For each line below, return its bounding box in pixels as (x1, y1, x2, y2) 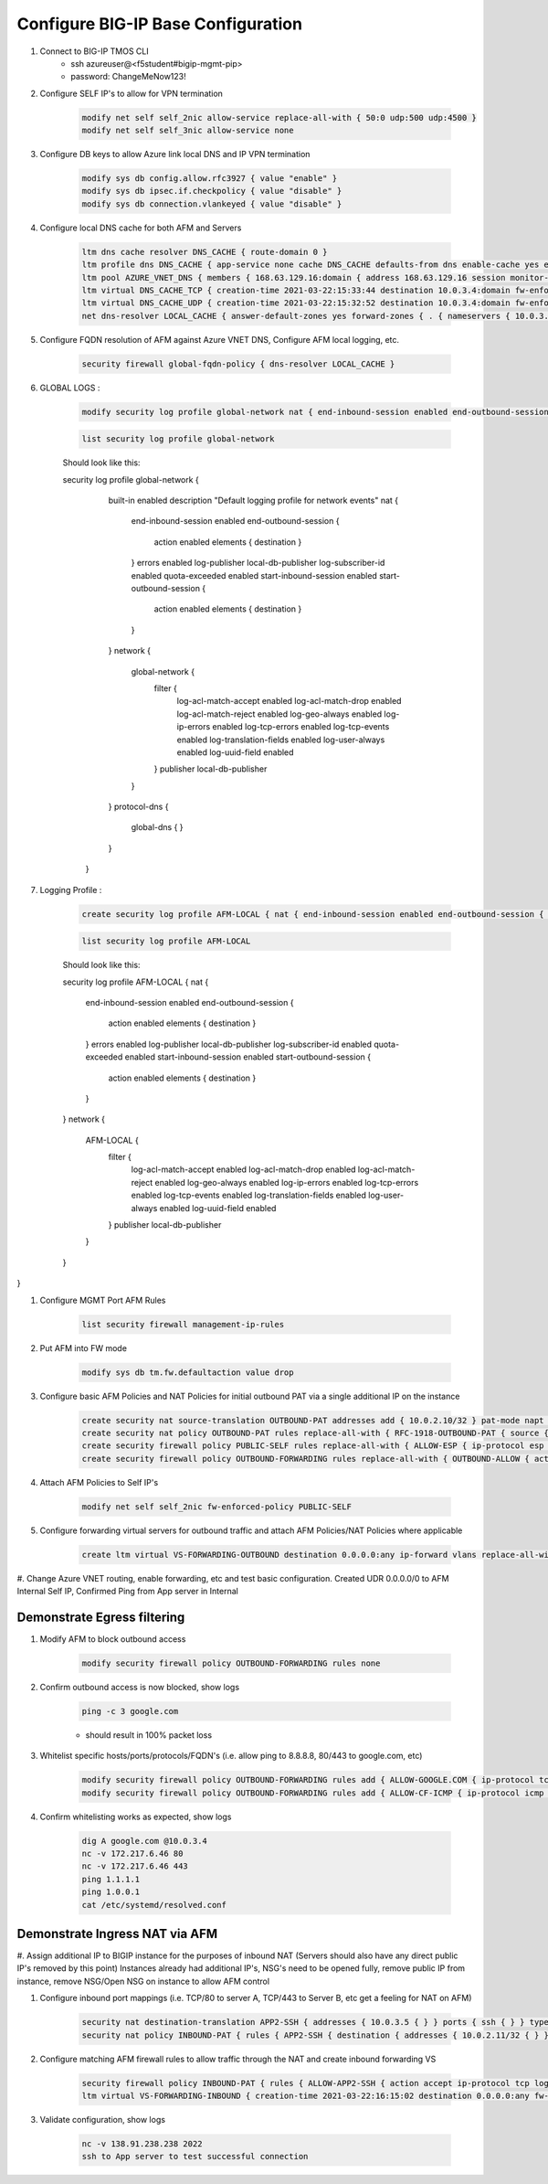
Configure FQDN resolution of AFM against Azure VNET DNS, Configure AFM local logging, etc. (39, 334, 400, 345)
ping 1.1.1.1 (81, 1874, 141, 1884)
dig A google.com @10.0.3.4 (81, 1836, 207, 1846)
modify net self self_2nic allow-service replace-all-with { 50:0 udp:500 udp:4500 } (81, 112, 477, 123)
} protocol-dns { (108, 801, 169, 813)
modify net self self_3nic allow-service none (81, 125, 294, 136)
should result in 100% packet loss (85, 1729, 213, 1741)
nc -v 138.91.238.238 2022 (81, 2138, 203, 2148)
